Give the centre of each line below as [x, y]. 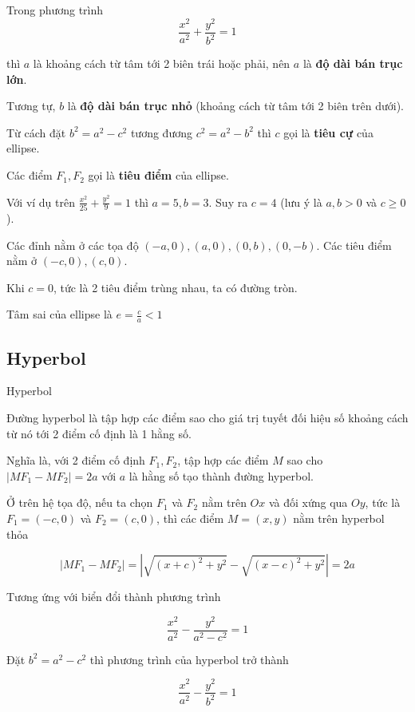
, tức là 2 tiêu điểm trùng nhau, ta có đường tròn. [175, 287]
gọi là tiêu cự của [328, 132]
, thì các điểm [190, 518]
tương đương [161, 132]
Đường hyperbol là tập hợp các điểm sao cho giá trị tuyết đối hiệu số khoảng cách [207, 417]
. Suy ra [228, 202]
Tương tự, [31, 106]
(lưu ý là [301, 202]
